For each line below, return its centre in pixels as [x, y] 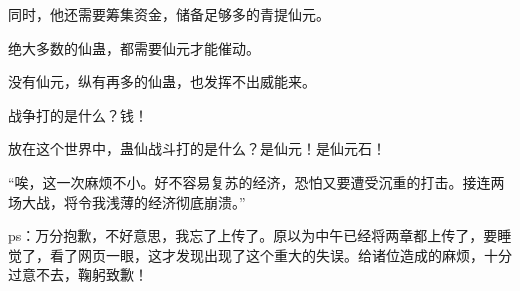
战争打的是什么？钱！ [78, 114]
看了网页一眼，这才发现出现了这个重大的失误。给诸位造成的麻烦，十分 [280, 254]
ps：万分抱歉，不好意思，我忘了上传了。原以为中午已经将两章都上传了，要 [253, 235]
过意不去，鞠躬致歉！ [78, 274]
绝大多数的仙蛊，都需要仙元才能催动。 [134, 47]
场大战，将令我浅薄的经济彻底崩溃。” [127, 201]
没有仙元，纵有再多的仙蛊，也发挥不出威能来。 [162, 81]
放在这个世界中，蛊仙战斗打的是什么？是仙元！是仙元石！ [197, 148]
